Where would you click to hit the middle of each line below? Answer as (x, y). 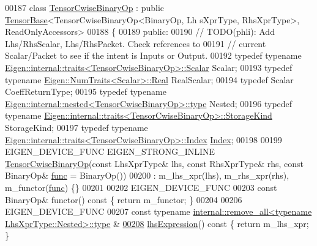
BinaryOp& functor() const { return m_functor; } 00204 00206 (124, 199)
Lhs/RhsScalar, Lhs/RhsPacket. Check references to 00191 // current (136, 43)
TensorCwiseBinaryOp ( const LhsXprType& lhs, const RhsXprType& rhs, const (155, 163)
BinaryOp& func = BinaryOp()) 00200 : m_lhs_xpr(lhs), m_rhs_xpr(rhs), (147, 175)
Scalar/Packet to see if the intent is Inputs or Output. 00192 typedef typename (153, 55)
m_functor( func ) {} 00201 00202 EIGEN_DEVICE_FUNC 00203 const (141, 187)
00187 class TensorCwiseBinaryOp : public (84, 7)
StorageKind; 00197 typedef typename (76, 127)
